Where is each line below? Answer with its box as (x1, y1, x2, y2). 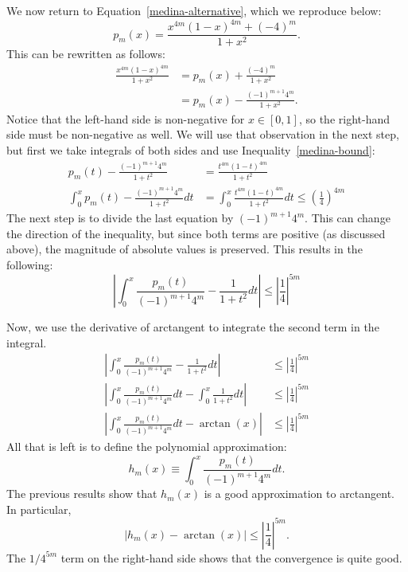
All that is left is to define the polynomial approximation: (6, 438, 287, 455)
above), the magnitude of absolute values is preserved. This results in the (6, 241, 363, 257)
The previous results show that (6, 485, 157, 502)
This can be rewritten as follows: (6, 45, 165, 62)
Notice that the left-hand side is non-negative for (6, 110, 245, 127)
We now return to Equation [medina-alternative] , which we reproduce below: (6, 2, 382, 18)
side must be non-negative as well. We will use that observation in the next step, (6, 126, 399, 143)
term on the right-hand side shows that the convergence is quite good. (60, 549, 402, 566)
